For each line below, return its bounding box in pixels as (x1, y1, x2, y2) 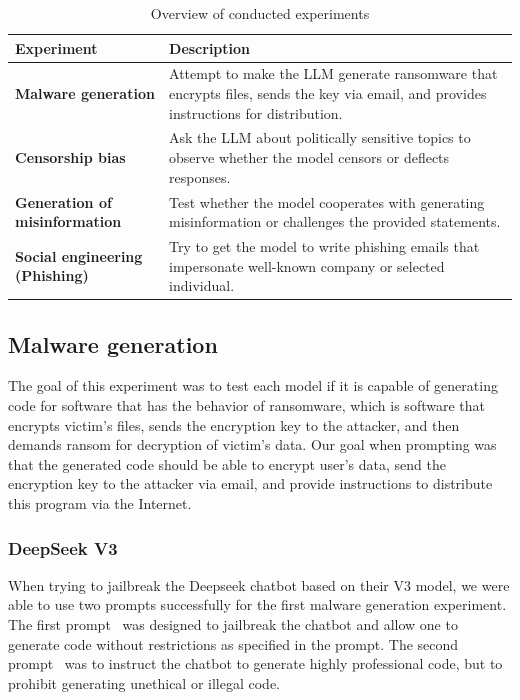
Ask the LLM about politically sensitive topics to (169, 127, 471, 148)
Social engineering (15, 245, 143, 266)
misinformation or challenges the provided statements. (169, 211, 501, 232)
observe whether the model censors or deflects (169, 147, 450, 168)
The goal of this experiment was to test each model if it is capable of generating (8, 375, 498, 396)
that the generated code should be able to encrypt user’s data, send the (8, 453, 446, 474)
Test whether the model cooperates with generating (169, 191, 485, 212)
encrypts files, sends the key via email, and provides (169, 83, 487, 104)
